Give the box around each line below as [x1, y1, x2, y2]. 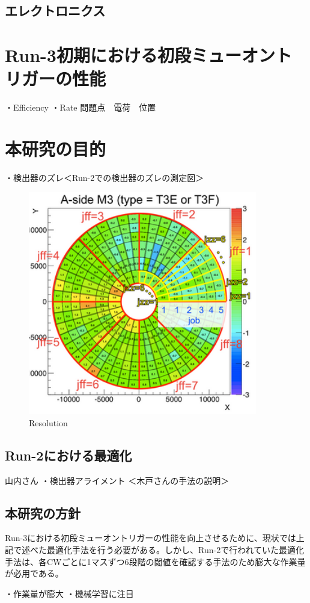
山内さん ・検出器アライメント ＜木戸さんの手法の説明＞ [5, 474, 229, 486]
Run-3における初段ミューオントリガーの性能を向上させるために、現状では [5, 531, 296, 544]
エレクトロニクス [5, 1, 106, 20]
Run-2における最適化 [5, 445, 132, 464]
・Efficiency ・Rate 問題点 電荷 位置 [5, 101, 156, 114]
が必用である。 [5, 567, 64, 580]
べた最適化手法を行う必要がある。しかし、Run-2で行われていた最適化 [29, 543, 305, 556]
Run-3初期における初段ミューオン [5, 42, 275, 67]
